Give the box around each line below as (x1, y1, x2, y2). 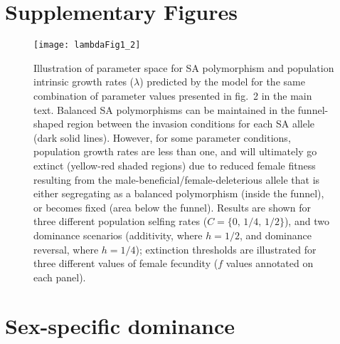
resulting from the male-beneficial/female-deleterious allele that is (33, 172, 320, 187)
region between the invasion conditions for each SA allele (67, 116, 315, 131)
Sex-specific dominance (5, 311, 235, 340)
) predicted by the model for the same (139, 74, 305, 89)
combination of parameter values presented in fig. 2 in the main (33, 88, 312, 103)
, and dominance (239, 227, 312, 242)
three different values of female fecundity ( (33, 256, 218, 271)
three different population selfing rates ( (33, 214, 208, 229)
